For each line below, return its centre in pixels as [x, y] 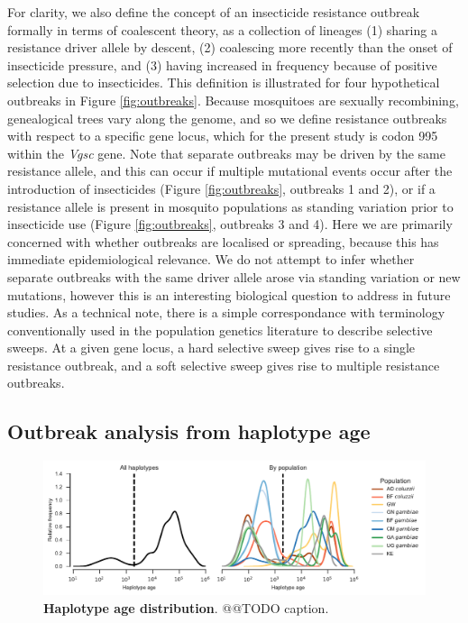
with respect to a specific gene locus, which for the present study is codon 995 [223, 136]
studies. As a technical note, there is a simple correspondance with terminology [226, 312]
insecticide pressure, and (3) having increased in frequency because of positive [222, 64]
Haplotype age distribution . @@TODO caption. [186, 607]
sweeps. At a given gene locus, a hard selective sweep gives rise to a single [211, 348]
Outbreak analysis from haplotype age [189, 431]
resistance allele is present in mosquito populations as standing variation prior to [230, 206]
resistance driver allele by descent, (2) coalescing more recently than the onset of [230, 47]
